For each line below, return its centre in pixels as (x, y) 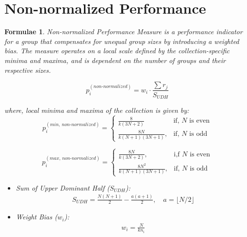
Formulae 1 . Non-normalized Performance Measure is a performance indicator (123, 32)
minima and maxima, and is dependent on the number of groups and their (115, 60)
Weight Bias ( (37, 217)
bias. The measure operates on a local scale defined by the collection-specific (117, 51)
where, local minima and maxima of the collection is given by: (97, 110)
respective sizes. (28, 70)
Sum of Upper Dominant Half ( (63, 187)
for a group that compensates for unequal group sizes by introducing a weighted (122, 41)
